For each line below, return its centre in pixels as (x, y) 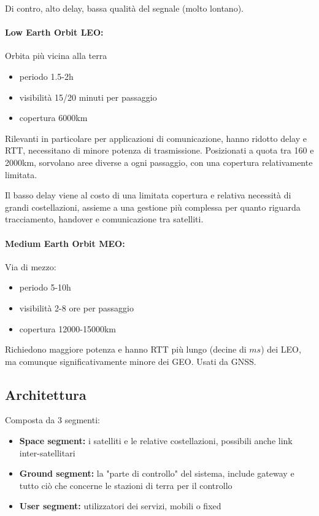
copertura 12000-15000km (67, 328)
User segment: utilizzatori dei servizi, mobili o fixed (120, 506)
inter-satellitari (47, 452)
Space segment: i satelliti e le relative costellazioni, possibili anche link (156, 441)
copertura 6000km (53, 118)
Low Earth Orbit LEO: (54, 32)
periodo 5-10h (45, 287)
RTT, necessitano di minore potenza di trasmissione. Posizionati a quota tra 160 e (159, 150)
